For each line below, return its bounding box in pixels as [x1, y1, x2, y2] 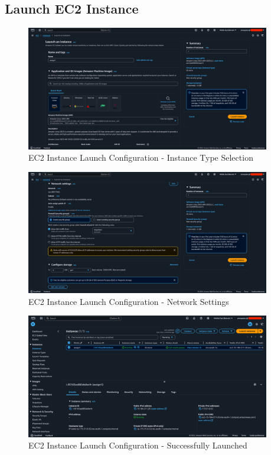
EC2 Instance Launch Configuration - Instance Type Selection [28, 151, 253, 164]
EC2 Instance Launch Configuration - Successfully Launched [28, 439, 247, 451]
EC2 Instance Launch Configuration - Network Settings [28, 295, 229, 307]
